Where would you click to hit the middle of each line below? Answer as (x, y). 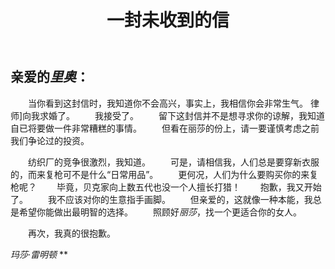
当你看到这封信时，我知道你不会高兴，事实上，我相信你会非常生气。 (167, 103)
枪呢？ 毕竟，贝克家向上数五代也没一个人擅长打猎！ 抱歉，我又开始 (166, 187)
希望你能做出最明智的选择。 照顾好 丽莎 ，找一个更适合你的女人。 (160, 212)
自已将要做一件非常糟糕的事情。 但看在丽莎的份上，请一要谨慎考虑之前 (165, 128)
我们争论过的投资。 (50, 140)
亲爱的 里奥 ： (50, 77)
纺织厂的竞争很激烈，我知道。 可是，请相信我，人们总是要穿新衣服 (173, 162)
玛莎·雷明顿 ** (39, 254)
